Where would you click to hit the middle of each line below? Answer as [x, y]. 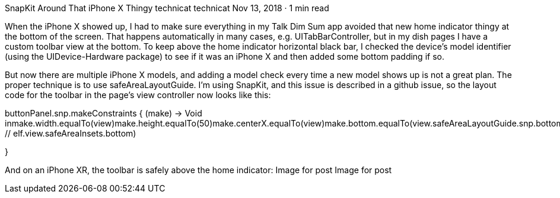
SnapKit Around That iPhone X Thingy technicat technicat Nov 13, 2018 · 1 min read [167, 8]
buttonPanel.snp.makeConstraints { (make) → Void [104, 113]
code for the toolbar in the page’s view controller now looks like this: [138, 95]
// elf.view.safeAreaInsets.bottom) [71, 133]
